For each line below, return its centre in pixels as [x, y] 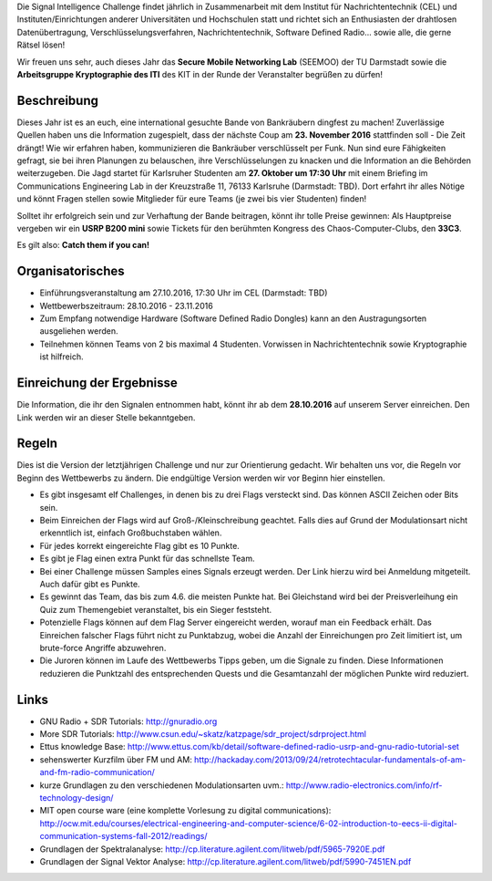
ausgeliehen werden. [79, 331]
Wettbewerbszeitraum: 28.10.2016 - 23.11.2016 [126, 306]
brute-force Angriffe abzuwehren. [103, 648]
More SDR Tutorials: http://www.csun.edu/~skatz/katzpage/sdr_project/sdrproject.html [203, 733]
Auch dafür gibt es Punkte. [90, 584]
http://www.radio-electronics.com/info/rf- [364, 785]
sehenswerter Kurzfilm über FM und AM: [116, 759]
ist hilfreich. [61, 357]
